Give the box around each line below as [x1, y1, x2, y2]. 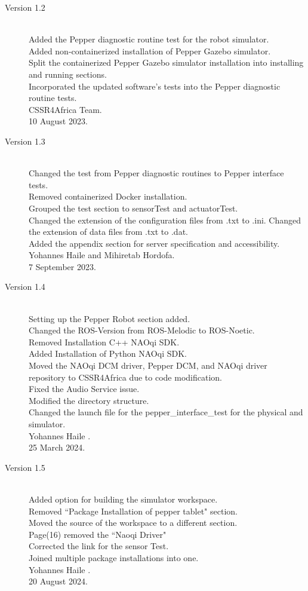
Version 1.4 [5, 280, 45, 293]
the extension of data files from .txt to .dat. [29, 225, 188, 238]
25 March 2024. [29, 441, 85, 454]
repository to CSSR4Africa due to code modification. [29, 370, 222, 383]
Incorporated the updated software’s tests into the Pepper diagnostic [29, 79, 281, 92]
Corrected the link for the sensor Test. [29, 540, 169, 552]
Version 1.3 [5, 134, 45, 147]
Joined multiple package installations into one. [29, 551, 199, 564]
